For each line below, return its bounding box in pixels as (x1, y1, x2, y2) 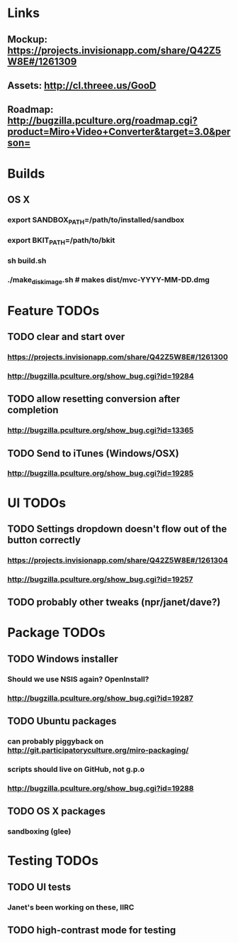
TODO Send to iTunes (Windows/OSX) (7, 447, 179, 459)
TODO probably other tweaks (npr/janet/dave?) (7, 596, 221, 609)
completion (7, 404, 59, 416)
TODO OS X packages (7, 805, 106, 817)
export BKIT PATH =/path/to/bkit (7, 236, 115, 246)
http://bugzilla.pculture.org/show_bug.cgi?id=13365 (7, 425, 194, 435)
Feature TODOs (7, 302, 100, 319)
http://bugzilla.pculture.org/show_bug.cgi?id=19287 (7, 693, 193, 703)
